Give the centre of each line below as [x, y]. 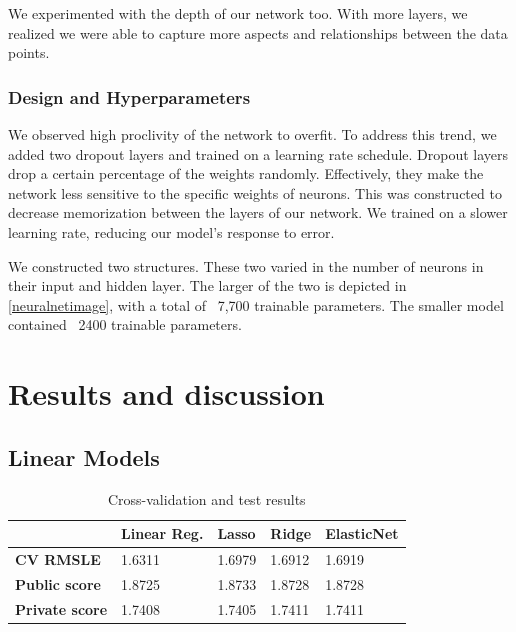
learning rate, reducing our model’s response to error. [171, 231]
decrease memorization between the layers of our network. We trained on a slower [258, 212]
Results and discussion [166, 393]
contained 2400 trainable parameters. [125, 324]
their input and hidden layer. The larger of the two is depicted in [207, 285]
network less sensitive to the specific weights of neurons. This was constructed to [255, 192]
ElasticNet [362, 533]
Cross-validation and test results [206, 498]
